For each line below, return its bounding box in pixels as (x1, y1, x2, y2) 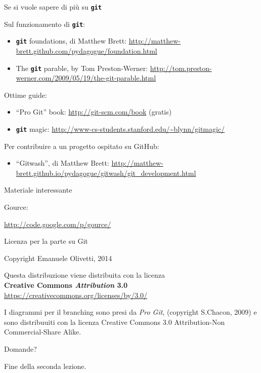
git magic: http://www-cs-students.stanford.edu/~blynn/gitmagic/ (16, 124, 225, 134)
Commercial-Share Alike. (4, 326, 81, 337)
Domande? (4, 343, 37, 354)
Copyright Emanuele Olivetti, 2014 (4, 252, 112, 263)
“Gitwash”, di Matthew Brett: (16, 158, 109, 168)
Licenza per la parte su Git (4, 236, 88, 246)
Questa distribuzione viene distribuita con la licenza (4, 270, 165, 280)
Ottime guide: (4, 89, 47, 100)
